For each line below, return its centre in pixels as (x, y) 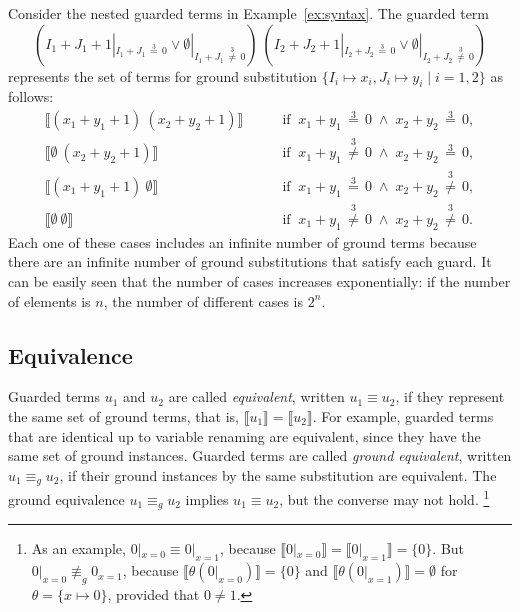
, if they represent (450, 396)
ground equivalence (66, 498)
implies (207, 498)
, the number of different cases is (203, 300)
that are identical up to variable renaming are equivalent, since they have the (244, 435)
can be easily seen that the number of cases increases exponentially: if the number (259, 280)
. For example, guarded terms (403, 415)
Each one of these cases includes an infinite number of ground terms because (242, 241)
